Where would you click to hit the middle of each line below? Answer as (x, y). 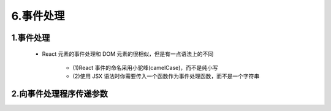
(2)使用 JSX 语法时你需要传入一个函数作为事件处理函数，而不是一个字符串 (166, 76)
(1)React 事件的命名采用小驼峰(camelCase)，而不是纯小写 (146, 67)
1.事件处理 (31, 38)
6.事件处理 (38, 16)
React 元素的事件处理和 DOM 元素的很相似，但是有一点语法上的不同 (128, 54)
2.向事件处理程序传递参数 (60, 94)
